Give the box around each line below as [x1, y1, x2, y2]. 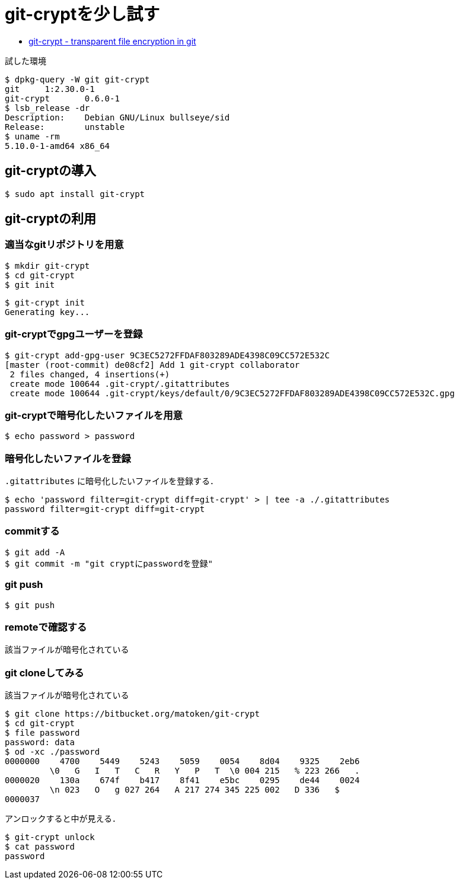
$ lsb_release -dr [5, 103, 90, 113]
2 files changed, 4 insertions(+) [9, 369, 170, 379]
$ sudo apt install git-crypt [5, 189, 145, 199]
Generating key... [5, 307, 90, 317]
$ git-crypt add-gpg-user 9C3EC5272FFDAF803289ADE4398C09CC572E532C [5, 350, 330, 360]
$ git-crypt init [5, 297, 85, 307]
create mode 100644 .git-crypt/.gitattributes [9, 379, 230, 389]
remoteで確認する [5, 621, 87, 633]
